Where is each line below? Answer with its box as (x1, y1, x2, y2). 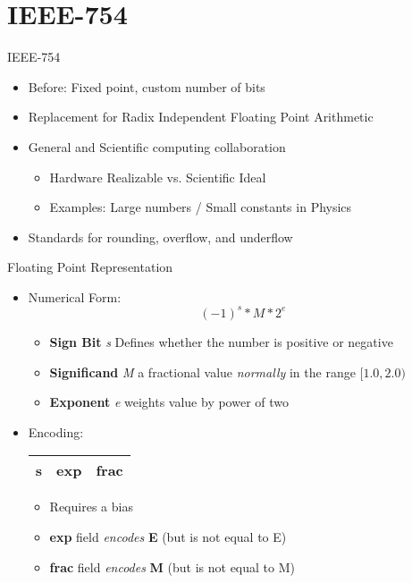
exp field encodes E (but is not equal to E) (49, 527, 287, 545)
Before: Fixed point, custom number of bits (28, 77, 265, 96)
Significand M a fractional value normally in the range (49, 362, 356, 381)
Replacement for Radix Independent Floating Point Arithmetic (28, 107, 374, 126)
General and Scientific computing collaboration (28, 137, 286, 156)
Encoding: (28, 422, 84, 441)
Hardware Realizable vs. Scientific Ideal (49, 167, 266, 186)
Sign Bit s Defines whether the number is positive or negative (49, 332, 393, 351)
